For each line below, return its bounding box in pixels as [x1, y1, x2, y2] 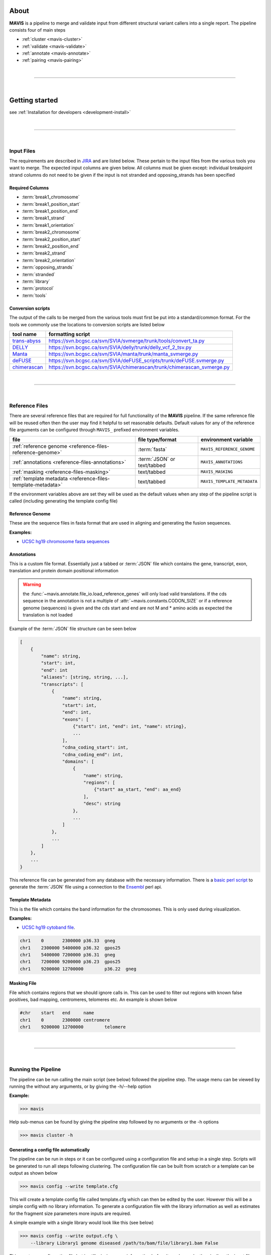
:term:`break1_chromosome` [22, 194, 80, 200]
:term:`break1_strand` [22, 215, 66, 221]
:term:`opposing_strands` [22, 264, 74, 271]
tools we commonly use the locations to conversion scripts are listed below [9, 321, 165, 327]
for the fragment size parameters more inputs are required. [9, 1210, 131, 1216]
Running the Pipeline [9, 1066, 61, 1073]
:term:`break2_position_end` [22, 243, 80, 249]
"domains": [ [62, 759, 94, 764]
